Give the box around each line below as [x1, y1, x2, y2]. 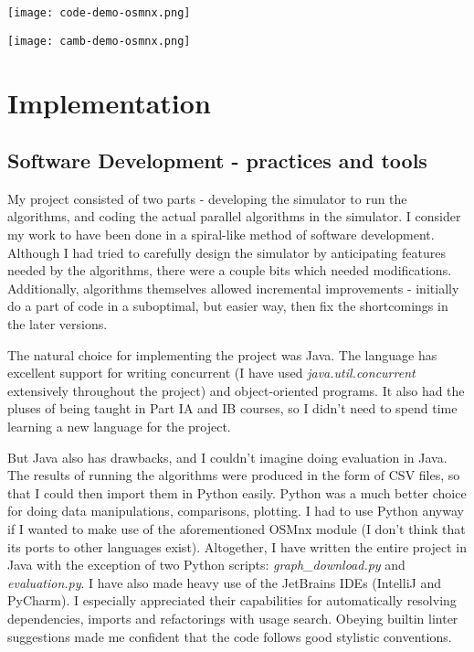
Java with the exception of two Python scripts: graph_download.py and [7, 555, 406, 574]
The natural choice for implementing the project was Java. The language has [7, 345, 437, 364]
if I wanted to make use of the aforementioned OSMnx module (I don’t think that [7, 518, 466, 538]
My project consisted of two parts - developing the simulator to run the [7, 188, 407, 208]
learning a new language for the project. [7, 417, 231, 436]
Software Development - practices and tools [7, 146, 427, 175]
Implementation [7, 83, 211, 121]
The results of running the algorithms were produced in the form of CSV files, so [7, 465, 460, 485]
